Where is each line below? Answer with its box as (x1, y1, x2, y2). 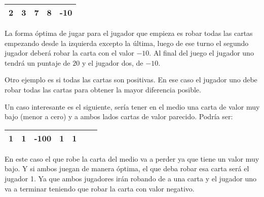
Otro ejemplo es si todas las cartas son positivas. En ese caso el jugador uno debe (5, 74, 257, 85)
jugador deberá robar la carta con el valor (5, 47, 134, 58)
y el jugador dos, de (82, 57, 143, 68)
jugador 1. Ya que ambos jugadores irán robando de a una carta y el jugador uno (5, 173, 257, 183)
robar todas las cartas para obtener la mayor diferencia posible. (5, 84, 201, 94)
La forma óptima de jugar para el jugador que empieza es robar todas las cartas (5, 28, 253, 38)
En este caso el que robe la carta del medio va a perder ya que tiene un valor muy (5, 153, 259, 164)
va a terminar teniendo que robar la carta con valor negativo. (5, 183, 195, 193)
